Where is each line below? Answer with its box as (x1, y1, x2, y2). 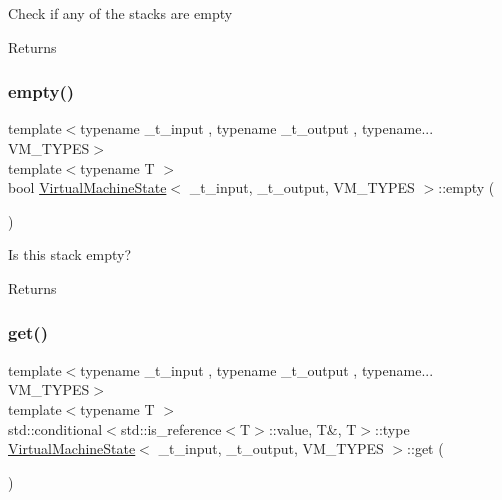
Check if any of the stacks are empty (8, 3, 233, 23)
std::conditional (8, 418, 103, 439)
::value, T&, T (268, 418, 357, 439)
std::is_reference (120, 418, 222, 439)
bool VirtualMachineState (8, 177, 167, 198)
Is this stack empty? (8, 244, 132, 265)
